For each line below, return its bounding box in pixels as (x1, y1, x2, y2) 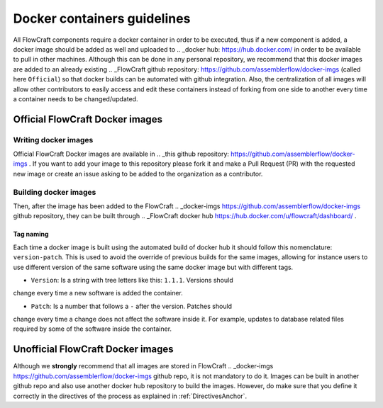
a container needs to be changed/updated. (13, 94, 138, 103)
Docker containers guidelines (13, 11, 191, 26)
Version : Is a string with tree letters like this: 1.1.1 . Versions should (30, 276, 233, 284)
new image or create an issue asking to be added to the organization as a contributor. (13, 169, 263, 178)
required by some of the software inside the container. (13, 324, 172, 333)
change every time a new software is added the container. (13, 289, 184, 297)
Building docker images (13, 187, 96, 197)
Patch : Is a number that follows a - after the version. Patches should (30, 302, 233, 310)
